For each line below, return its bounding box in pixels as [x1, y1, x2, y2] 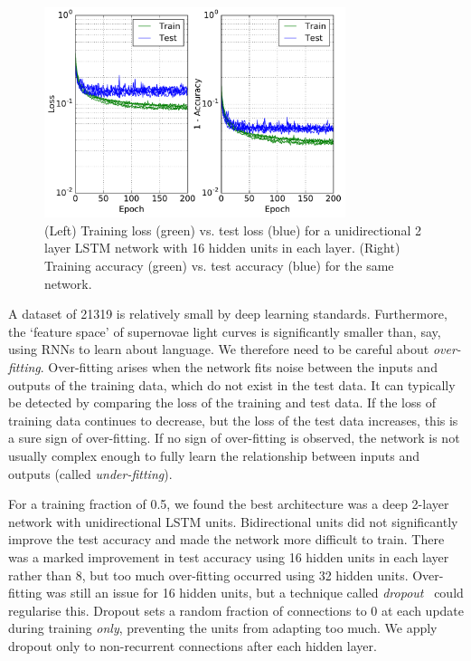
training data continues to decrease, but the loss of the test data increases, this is [8, 410, 458, 429]
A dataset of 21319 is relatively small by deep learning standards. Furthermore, [8, 304, 447, 323]
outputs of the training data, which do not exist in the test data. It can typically [8, 375, 456, 394]
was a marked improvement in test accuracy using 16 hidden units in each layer [8, 547, 449, 566]
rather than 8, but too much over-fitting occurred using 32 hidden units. [8, 565, 409, 584]
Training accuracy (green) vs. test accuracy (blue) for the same [44, 256, 394, 274]
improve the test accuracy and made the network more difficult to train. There [8, 530, 445, 549]
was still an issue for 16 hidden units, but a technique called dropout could [46, 583, 464, 602]
